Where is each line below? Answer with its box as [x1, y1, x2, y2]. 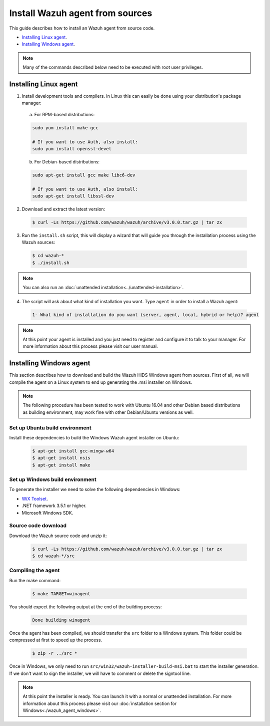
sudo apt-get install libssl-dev [32, 193, 114, 199]
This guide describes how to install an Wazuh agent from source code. [9, 25, 155, 31]
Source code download [9, 522, 67, 529]
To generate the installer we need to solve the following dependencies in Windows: [9, 487, 180, 493]
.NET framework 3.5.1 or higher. [21, 503, 87, 509]
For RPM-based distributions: [34, 111, 95, 117]
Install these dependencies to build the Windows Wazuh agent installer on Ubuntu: [9, 434, 179, 440]
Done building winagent [32, 617, 91, 623]
